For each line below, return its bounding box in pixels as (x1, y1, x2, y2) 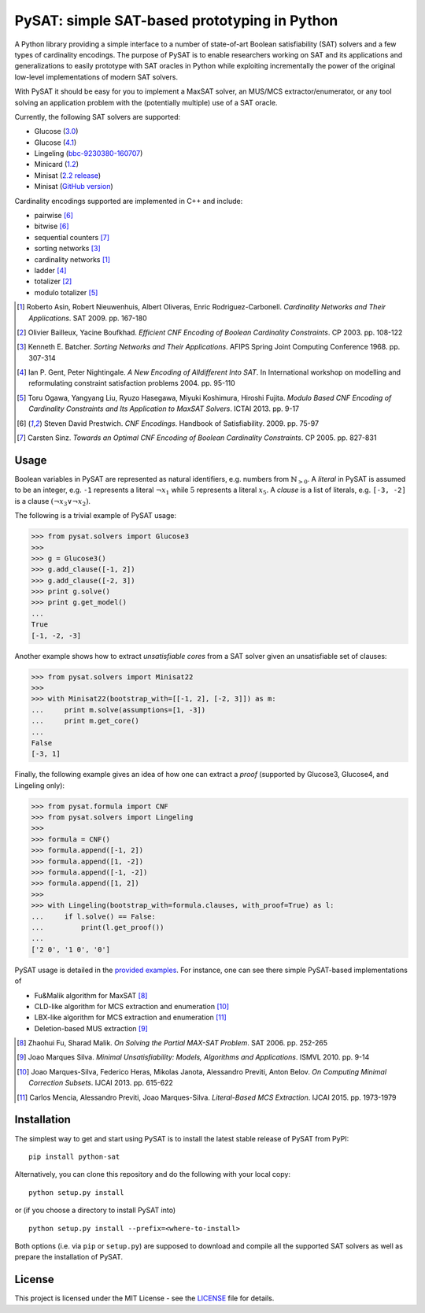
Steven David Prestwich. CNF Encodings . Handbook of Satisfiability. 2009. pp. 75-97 (43, 418, 319, 428)
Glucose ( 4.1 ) (34, 138, 77, 147)
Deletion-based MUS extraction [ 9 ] (34, 1023, 149, 1033)
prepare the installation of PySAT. (14, 1252, 124, 1262)
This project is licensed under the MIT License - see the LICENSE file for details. (14, 1293, 275, 1303)
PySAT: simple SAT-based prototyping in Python (14, 12, 338, 29)
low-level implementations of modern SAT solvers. (14, 72, 179, 82)
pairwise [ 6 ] (34, 211, 74, 220)
